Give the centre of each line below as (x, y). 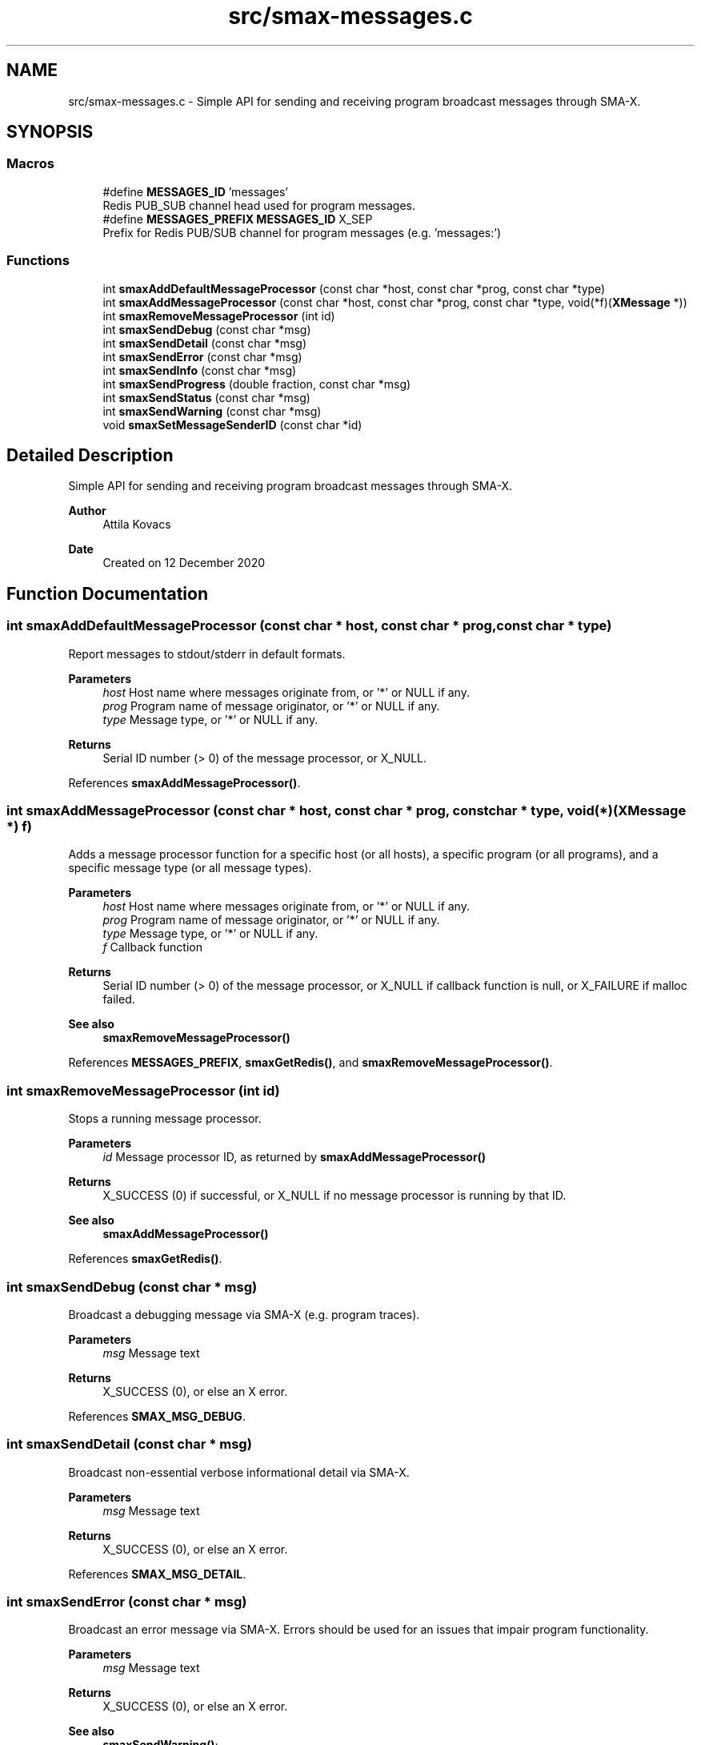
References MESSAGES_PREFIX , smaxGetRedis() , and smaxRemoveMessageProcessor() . (310, 1063)
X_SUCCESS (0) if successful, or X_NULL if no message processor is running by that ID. (334, 1196)
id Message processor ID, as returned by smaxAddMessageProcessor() (294, 1157)
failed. (119, 999)
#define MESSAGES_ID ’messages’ (195, 191)
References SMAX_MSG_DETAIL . (157, 1574)
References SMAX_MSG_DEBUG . (157, 1416)
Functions (38, 261)
